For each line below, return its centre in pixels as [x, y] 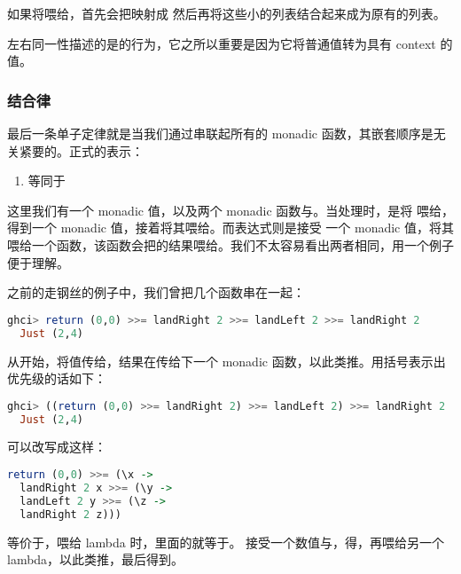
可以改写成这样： [57, 447]
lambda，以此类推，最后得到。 [96, 559]
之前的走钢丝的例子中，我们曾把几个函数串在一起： [156, 292]
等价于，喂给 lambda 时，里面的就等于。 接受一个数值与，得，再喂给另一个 [226, 542]
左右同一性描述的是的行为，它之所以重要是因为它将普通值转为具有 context [222, 43]
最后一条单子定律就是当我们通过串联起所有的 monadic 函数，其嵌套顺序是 [220, 133]
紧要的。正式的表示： [81, 150]
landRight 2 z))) [70, 514]
